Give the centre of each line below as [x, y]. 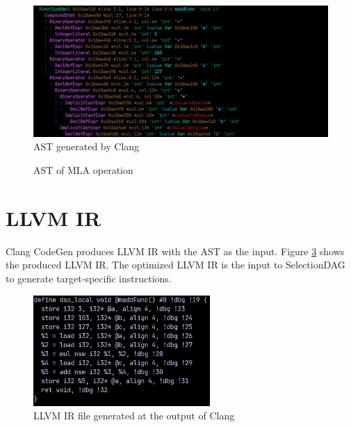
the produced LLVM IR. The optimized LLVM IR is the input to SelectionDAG [175, 265]
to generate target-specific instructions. [89, 278]
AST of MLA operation [83, 170]
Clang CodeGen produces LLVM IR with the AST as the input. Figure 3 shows [175, 251]
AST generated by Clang [87, 146]
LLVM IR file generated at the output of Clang [134, 416]
